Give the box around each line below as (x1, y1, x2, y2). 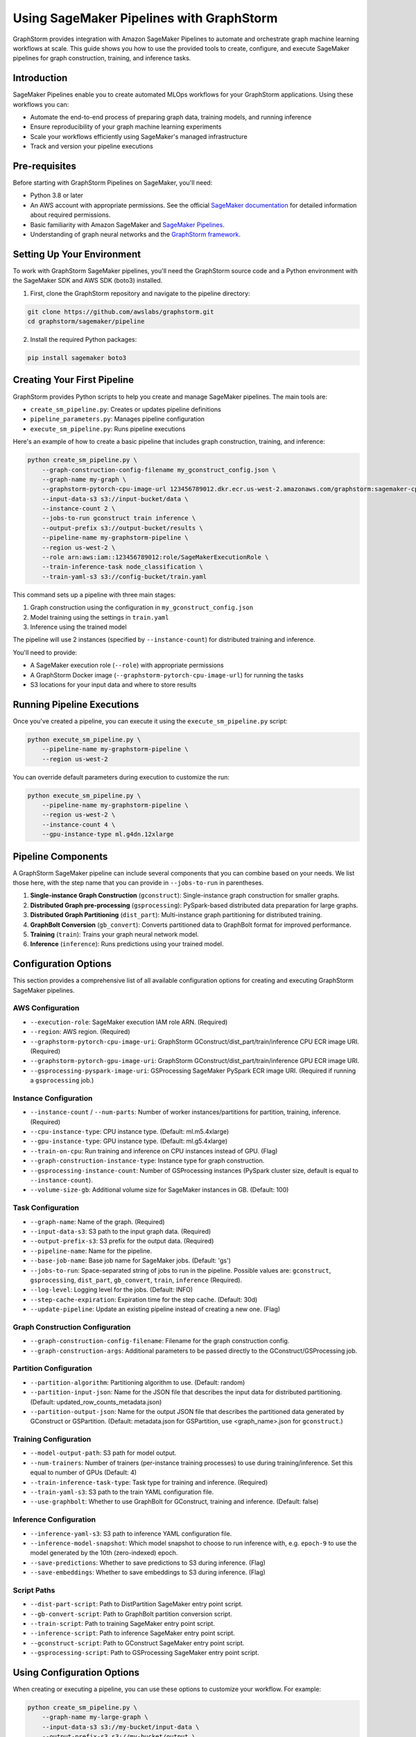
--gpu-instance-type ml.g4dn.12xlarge (42, 830, 174, 839)
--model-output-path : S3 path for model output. (30, 1449, 177, 1457)
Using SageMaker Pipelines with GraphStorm (12, 10, 278, 26)
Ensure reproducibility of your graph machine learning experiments (30, 122, 222, 131)
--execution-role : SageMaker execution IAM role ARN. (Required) (30, 1018, 228, 1026)
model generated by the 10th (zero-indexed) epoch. (30, 1549, 178, 1557)
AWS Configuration (12, 1003, 80, 1013)
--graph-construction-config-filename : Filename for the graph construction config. (30, 1337, 290, 1345)
